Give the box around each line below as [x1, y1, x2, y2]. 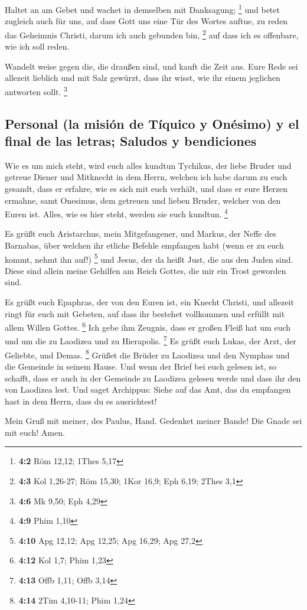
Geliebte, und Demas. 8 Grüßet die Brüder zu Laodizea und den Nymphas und [5, 347, 290, 361]
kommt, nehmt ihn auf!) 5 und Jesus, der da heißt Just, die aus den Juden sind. [5, 251, 293, 265]
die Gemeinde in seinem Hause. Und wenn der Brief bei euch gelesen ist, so [5, 360, 276, 372]
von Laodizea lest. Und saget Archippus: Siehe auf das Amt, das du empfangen [5, 383, 291, 396]
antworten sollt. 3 [5, 83, 67, 97]
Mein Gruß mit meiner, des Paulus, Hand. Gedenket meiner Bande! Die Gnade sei [5, 415, 302, 427]
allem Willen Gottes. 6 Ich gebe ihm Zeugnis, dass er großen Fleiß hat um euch [5, 319, 291, 333]
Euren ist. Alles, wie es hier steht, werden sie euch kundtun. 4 [5, 206, 228, 220]
